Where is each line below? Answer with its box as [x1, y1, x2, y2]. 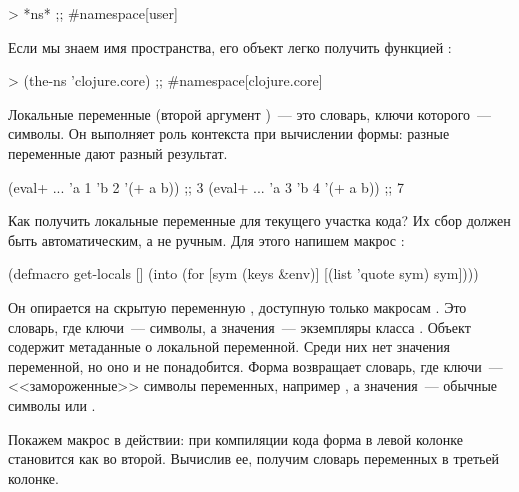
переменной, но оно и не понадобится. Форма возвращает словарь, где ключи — [8, 355, 503, 376]
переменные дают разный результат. [8, 142, 228, 163]
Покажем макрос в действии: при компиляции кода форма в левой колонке [8, 428, 463, 449]
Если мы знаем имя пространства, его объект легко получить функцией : [8, 36, 452, 57]
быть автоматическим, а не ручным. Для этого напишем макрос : [8, 229, 405, 250]
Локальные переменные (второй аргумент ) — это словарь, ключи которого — [8, 103, 492, 124]
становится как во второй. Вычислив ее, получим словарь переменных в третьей [8, 448, 500, 469]
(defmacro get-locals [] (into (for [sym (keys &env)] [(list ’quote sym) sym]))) [8, 263, 479, 284]
